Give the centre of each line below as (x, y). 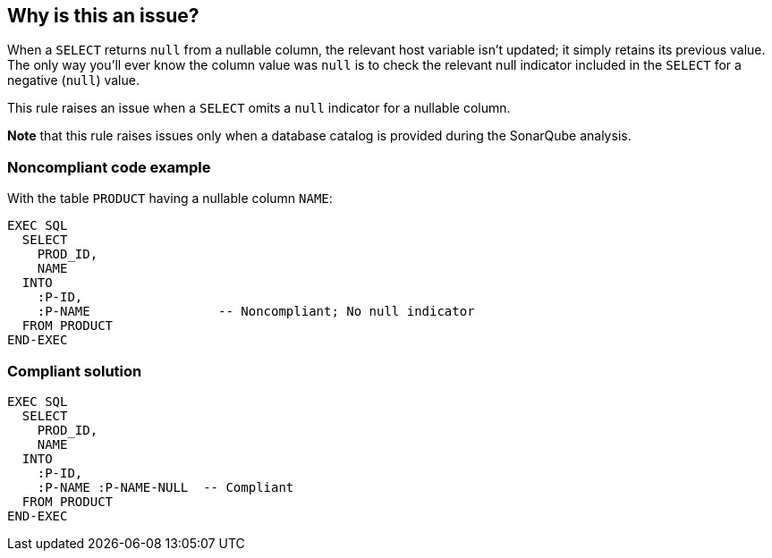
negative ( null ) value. (73, 80)
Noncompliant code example (109, 167)
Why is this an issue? (103, 16)
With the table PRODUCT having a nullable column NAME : (170, 199)
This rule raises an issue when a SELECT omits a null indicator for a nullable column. (259, 108)
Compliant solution (75, 371)
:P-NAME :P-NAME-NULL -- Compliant (165, 487)
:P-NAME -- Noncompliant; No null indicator (256, 312)
